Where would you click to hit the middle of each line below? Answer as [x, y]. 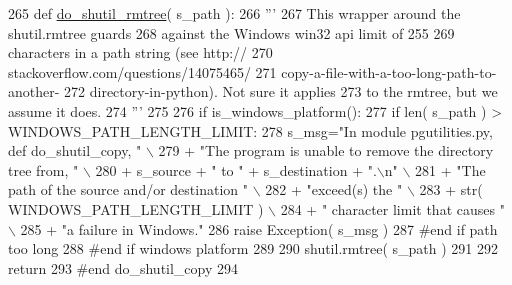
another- [34, 91]
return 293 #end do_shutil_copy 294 [123, 267]
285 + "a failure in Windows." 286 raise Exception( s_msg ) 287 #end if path [259, 228]
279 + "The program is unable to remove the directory [326, 150]
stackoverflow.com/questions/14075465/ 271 [142, 71]
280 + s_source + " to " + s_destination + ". [236, 169]
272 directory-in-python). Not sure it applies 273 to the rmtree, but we [281, 91]
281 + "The [450, 169]
